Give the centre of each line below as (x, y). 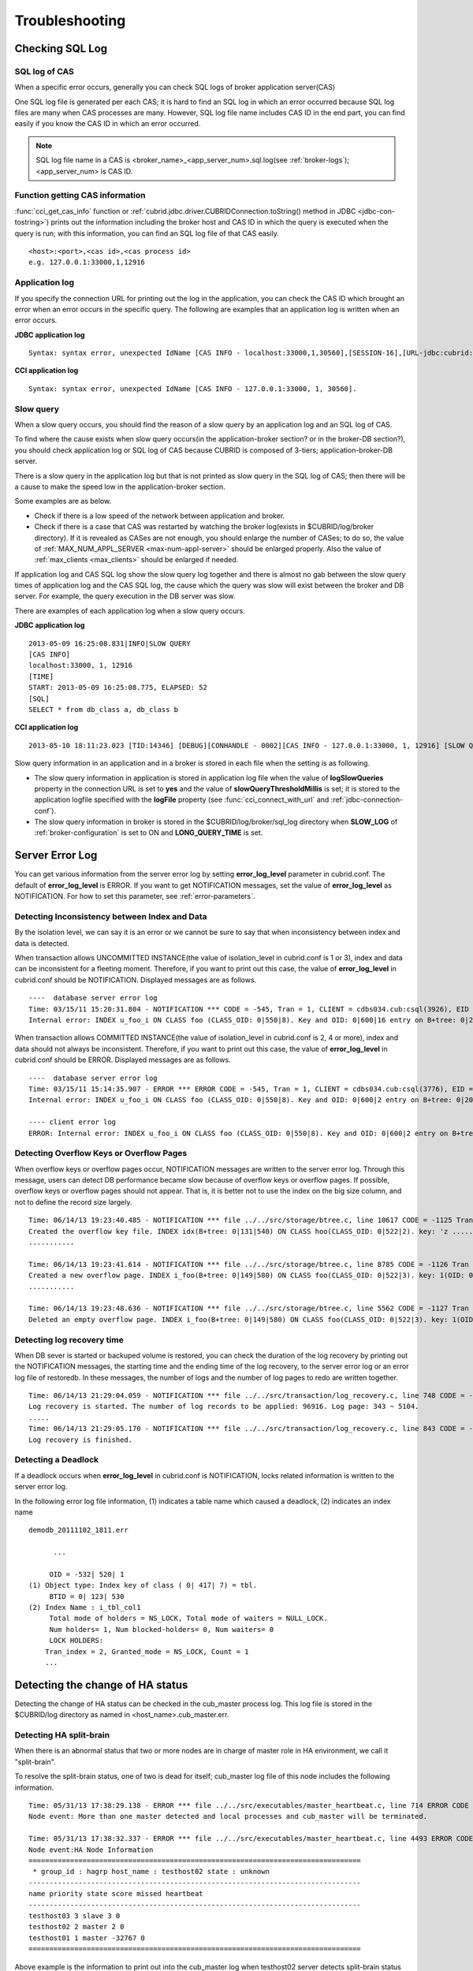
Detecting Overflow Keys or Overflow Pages (101, 1153)
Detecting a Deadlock (57, 1460)
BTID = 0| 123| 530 (87, 1596)
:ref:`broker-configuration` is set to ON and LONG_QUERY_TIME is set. (149, 833)
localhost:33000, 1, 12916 (81, 665)
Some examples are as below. (63, 501)
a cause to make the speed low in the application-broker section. (120, 486)
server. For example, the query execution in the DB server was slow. (125, 596)
